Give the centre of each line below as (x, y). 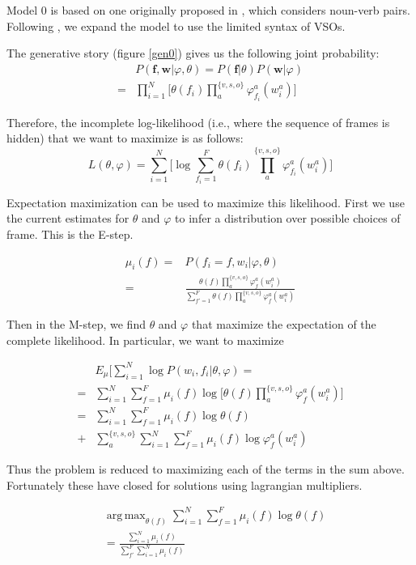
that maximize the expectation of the (284, 324)
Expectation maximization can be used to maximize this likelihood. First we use (206, 202)
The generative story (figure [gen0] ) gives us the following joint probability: (193, 53)
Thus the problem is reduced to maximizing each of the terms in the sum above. (206, 469)
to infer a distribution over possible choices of (288, 218)
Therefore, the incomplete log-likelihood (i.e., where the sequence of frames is (198, 122)
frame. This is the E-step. (70, 234)
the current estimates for (68, 218)
